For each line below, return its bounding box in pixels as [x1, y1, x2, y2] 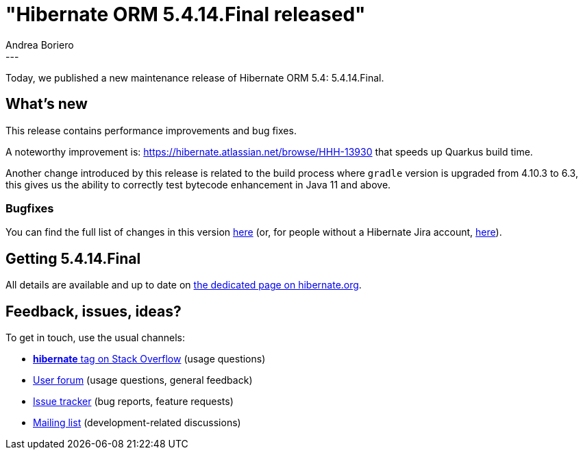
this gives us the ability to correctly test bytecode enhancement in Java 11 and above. [5, 178, 391, 190]
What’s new [5, 95, 88, 113]
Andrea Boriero [5, 38, 74, 51]
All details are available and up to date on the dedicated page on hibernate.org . [5, 279, 362, 291]
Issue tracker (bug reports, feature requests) [33, 395, 234, 408]
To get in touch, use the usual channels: [5, 332, 186, 344]
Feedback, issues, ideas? [5, 302, 182, 320]
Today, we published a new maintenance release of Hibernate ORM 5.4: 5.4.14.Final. [5, 71, 384, 84]
